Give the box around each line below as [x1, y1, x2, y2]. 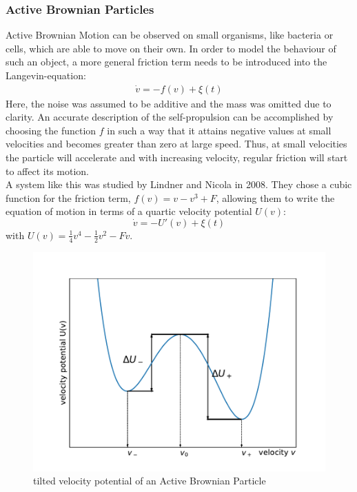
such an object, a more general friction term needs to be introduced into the [6, 54, 327, 69]
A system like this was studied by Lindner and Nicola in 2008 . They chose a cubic [6, 177, 352, 192]
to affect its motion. [6, 163, 90, 178]
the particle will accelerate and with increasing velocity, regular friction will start [6, 150, 348, 164]
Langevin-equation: [6, 68, 86, 82]
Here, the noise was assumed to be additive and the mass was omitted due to [6, 96, 331, 110]
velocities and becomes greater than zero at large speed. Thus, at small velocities [6, 136, 347, 151]
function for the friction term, [6, 190, 131, 205]
